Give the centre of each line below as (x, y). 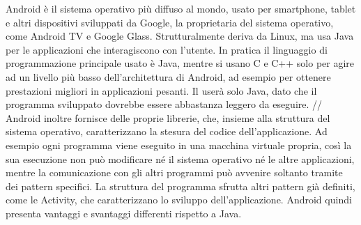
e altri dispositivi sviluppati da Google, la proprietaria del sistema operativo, (170, 22)
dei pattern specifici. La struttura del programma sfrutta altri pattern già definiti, (180, 186)
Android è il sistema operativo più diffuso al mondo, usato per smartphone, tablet (181, 8)
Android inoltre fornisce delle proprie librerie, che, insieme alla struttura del (168, 117)
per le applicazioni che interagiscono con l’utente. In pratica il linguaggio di (167, 49)
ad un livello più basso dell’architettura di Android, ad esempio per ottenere (168, 76)
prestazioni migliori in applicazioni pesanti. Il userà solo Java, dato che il (161, 90)
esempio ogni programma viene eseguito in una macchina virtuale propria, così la (179, 145)
